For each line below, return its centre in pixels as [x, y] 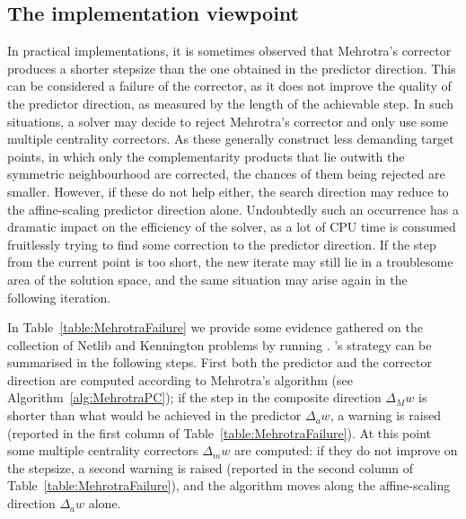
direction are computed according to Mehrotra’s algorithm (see [180, 379]
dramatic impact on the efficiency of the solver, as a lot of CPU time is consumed [232, 227]
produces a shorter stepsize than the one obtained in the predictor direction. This [232, 68]
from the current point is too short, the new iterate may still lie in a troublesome [230, 262]
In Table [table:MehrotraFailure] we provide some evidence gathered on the [215, 327]
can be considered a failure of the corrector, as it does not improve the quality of [229, 86]
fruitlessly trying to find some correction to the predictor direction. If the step [222, 244]
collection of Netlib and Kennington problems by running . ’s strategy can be [220, 344]
